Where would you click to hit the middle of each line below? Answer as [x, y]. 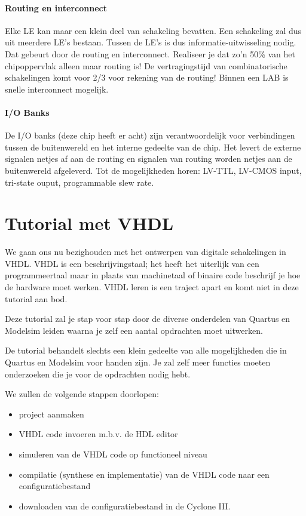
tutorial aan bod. [36, 298]
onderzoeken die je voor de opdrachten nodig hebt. [98, 374]
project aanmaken [51, 414]
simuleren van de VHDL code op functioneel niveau [113, 454]
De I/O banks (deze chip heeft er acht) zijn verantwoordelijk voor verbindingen [150, 135]
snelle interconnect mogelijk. [57, 89]
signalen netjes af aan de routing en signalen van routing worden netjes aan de [149, 159]
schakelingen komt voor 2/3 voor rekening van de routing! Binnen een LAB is [147, 77]
